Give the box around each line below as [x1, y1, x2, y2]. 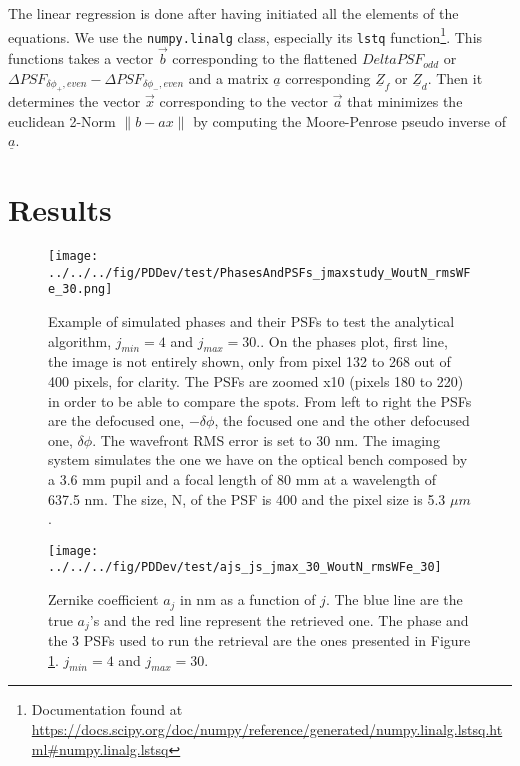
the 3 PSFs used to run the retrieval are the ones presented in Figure [48, 629, 471, 650]
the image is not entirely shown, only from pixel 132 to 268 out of [48, 351, 451, 372]
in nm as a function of [180, 589, 316, 610]
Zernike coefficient [48, 589, 159, 610]
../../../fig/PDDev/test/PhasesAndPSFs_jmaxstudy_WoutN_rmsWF [48, 265, 471, 280]
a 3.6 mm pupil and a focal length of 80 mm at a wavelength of [48, 468, 437, 489]
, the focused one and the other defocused [214, 410, 470, 431]
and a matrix [188, 67, 269, 88]
